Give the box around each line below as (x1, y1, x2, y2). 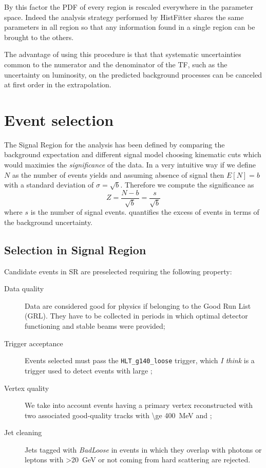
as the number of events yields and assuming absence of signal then (12, 169, 224, 180)
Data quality (4, 283, 44, 294)
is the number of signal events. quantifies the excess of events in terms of (30, 207, 259, 217)
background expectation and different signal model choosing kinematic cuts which (4, 149, 261, 160)
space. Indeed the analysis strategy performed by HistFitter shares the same (4, 11, 244, 22)
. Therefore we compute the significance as (120, 179, 254, 190)
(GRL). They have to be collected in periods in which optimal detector (25, 310, 248, 321)
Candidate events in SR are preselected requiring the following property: (4, 266, 232, 276)
